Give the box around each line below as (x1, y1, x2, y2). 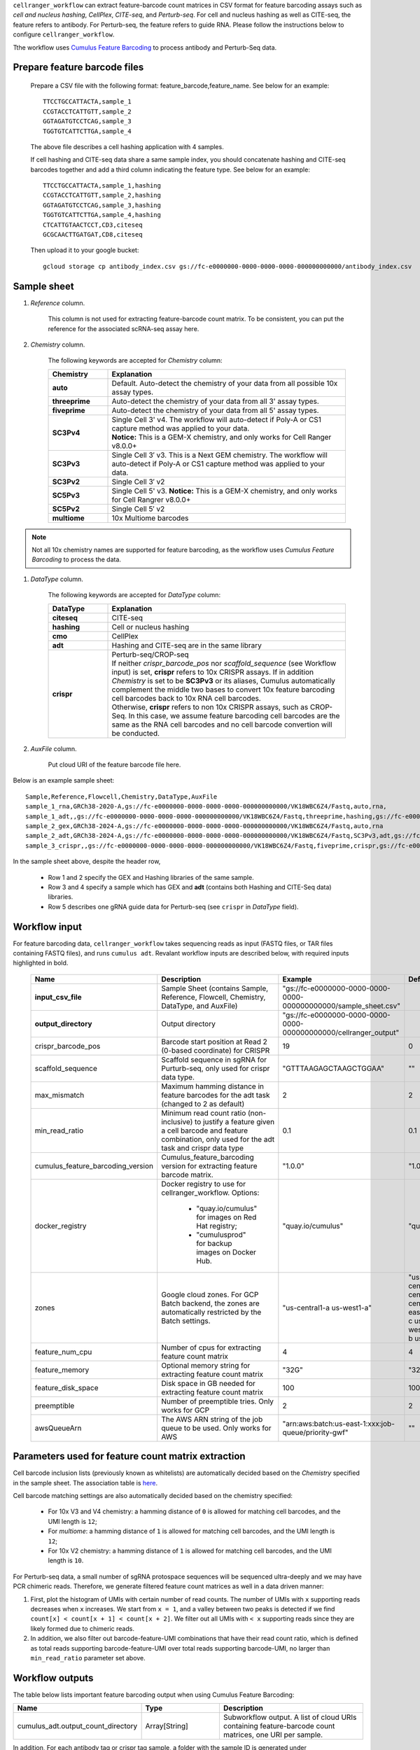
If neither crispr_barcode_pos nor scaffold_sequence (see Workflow (111, 658, 337, 668)
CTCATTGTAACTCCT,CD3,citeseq (43, 220, 143, 229)
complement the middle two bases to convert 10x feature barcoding (111, 685, 335, 694)
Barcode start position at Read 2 (161, 1037, 267, 1046)
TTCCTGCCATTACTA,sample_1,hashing (43, 182, 161, 190)
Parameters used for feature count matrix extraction (13, 1450, 246, 1462)
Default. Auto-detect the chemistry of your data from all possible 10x (111, 378, 338, 388)
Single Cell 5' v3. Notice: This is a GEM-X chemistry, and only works (111, 486, 337, 496)
